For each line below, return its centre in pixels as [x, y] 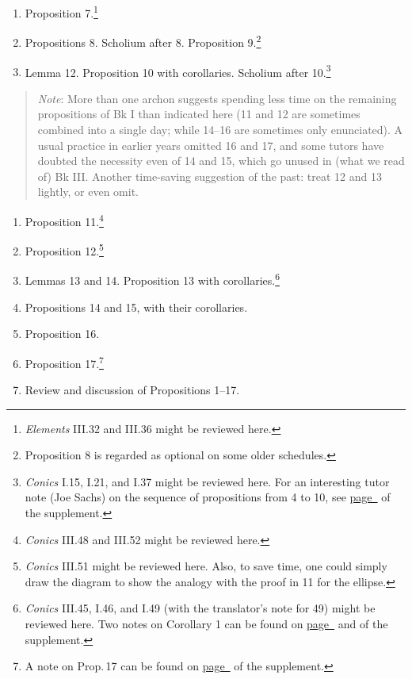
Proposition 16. [62, 334]
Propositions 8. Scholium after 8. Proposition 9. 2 [143, 41]
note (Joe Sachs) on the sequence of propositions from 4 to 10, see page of [208, 497]
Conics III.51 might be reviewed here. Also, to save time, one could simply [206, 566]
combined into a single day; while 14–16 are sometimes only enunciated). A [220, 129]
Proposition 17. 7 [64, 362]
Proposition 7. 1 [61, 12]
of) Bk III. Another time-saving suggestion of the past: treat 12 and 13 [210, 176]
